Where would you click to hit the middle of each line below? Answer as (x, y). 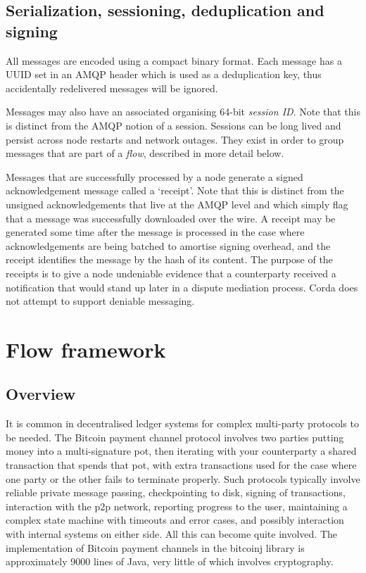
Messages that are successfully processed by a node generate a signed (154, 176)
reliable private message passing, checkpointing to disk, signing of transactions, (176, 492)
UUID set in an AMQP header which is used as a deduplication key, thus (164, 74)
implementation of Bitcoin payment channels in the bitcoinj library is (155, 547)
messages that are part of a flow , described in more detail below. (145, 153)
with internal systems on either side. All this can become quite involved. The (171, 534)
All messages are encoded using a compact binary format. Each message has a (174, 60)
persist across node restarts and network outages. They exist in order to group (175, 139)
